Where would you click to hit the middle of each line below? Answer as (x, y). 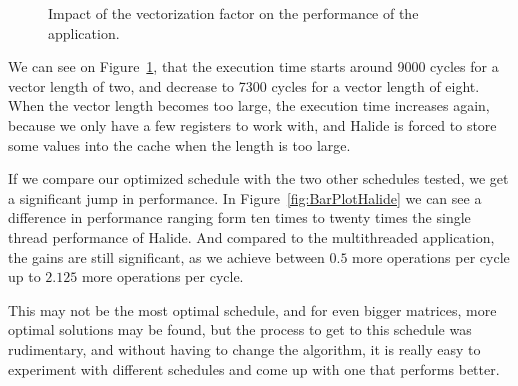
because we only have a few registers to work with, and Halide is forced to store (252, 124)
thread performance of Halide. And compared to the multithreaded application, (251, 236)
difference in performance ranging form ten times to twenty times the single (239, 217)
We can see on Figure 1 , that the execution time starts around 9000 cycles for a (253, 66)
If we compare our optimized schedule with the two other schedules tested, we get (258, 178)
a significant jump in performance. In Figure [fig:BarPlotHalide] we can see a (245, 197)
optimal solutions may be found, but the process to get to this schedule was (240, 329)
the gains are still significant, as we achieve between (166, 256)
